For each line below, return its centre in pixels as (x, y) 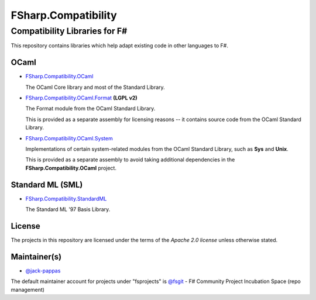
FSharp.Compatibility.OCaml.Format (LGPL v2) (81, 98)
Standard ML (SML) (47, 185)
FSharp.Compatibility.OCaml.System (69, 138)
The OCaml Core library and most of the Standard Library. (95, 87)
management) (28, 289)
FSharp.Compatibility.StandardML (66, 198)
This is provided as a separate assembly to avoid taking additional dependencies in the (130, 160)
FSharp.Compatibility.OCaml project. (71, 168)
